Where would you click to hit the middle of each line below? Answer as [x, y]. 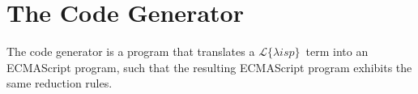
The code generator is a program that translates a [131, 51]
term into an [337, 51]
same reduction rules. [60, 83]
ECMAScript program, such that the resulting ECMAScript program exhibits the [209, 67]
